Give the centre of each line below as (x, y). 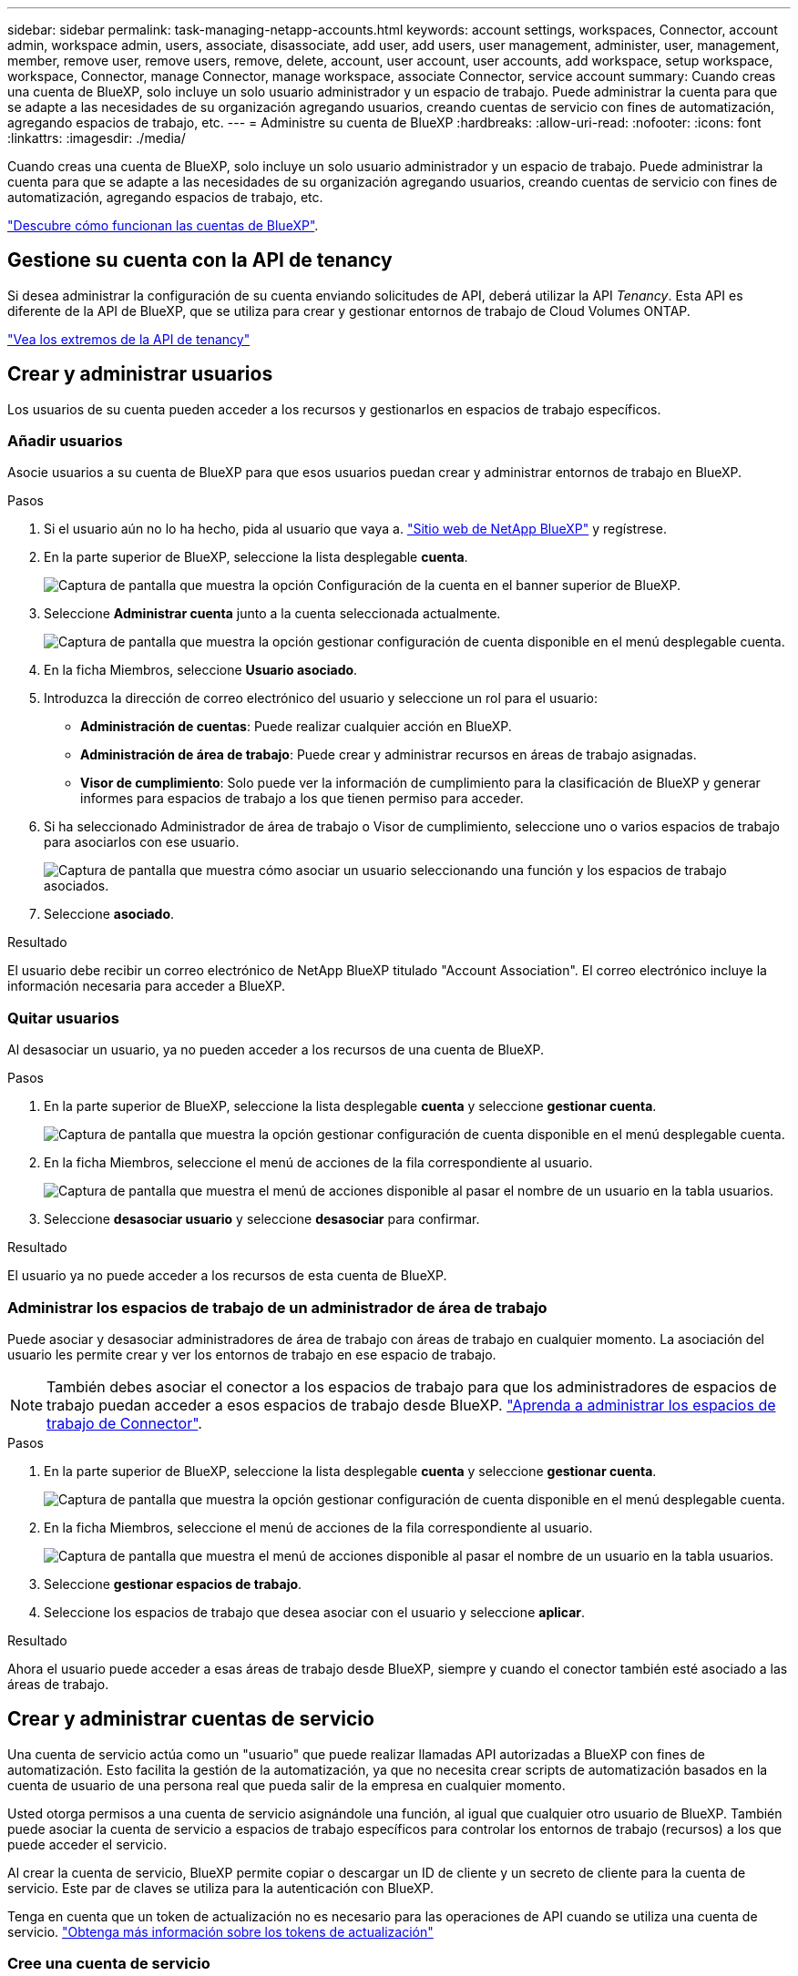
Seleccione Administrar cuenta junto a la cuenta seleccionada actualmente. (272, 614)
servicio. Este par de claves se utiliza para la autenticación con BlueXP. (221, 1888)
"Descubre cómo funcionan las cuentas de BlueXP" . (163, 225)
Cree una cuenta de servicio (109, 1964)
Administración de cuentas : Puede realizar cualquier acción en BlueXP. (296, 727)
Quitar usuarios (63, 1018)
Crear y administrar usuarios (140, 374)
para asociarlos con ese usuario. (142, 842)
